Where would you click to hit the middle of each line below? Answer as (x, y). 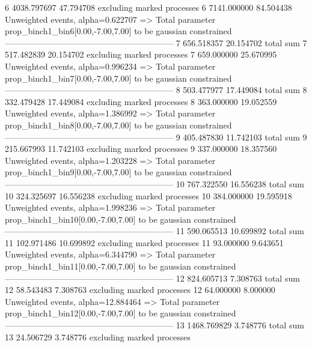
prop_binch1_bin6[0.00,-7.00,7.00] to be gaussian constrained (118, 31)
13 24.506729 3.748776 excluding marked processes (98, 336)
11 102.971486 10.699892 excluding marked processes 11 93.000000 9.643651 (144, 242)
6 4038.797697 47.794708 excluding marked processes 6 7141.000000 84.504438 (148, 7)
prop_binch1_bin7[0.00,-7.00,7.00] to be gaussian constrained (118, 78)
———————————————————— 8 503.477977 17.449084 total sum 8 (156, 90)
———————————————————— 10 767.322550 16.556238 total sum (154, 183)
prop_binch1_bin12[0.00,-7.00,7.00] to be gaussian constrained (121, 313)
